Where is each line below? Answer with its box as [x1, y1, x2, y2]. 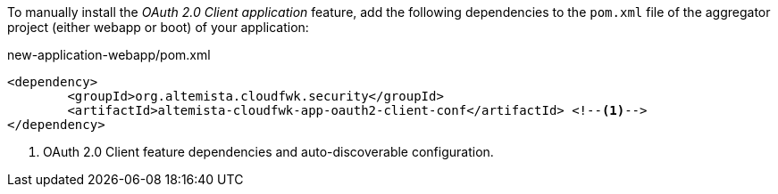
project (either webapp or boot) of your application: [7, 20, 309, 35]
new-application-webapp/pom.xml [7, 47, 211, 62]
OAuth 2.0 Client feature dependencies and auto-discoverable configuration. [43, 144, 494, 159]
